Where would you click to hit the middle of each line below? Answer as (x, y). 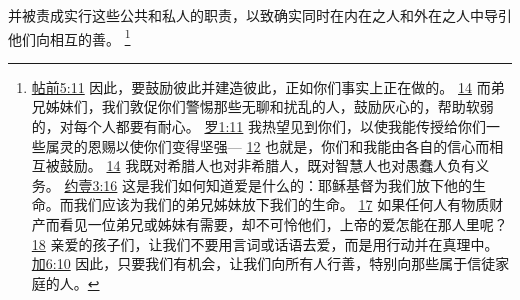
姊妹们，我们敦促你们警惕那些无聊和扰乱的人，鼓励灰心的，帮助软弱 (269, 106)
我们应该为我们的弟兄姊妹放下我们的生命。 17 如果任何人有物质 (281, 204)
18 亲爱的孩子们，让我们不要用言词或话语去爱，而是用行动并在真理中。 (265, 243)
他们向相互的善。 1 (69, 37)
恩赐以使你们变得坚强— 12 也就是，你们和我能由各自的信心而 (288, 145)
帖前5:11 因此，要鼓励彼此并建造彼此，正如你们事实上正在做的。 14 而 (261, 86)
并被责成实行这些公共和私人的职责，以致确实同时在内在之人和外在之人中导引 (260, 15)
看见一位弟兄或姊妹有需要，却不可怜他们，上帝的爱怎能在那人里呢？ (283, 224)
